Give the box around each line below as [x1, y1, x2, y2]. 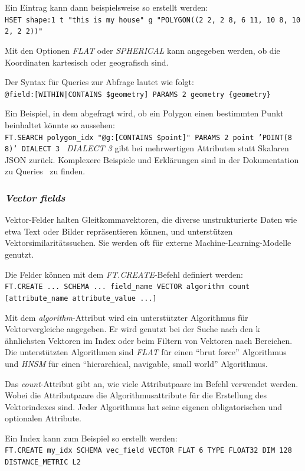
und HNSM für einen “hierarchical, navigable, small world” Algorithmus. [5, 357, 268, 369]
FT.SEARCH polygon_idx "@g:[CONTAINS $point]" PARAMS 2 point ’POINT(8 [5, 133, 292, 142]
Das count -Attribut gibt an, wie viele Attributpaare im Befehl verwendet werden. [5, 377, 299, 389]
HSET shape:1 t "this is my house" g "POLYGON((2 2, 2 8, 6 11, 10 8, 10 [5, 15, 301, 24]
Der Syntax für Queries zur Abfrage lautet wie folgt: [5, 76, 194, 88]
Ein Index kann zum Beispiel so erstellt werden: [5, 431, 178, 444]
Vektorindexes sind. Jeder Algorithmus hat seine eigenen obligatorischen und [5, 400, 283, 412]
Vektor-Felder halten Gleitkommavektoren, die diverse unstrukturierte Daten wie [5, 213, 297, 226]
